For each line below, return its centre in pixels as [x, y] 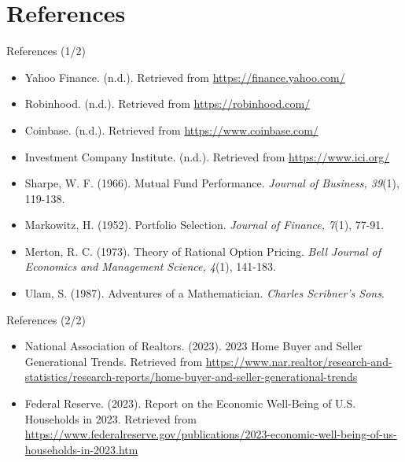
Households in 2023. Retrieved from [110, 418]
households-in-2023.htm [81, 449]
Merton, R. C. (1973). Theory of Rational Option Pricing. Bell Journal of [203, 251]
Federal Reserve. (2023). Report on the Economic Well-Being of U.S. [190, 403]
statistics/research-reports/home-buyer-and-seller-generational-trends [191, 377]
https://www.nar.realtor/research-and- [299, 361]
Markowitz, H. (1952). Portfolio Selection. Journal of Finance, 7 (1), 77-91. [204, 225]
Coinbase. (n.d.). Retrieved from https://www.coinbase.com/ [171, 129]
